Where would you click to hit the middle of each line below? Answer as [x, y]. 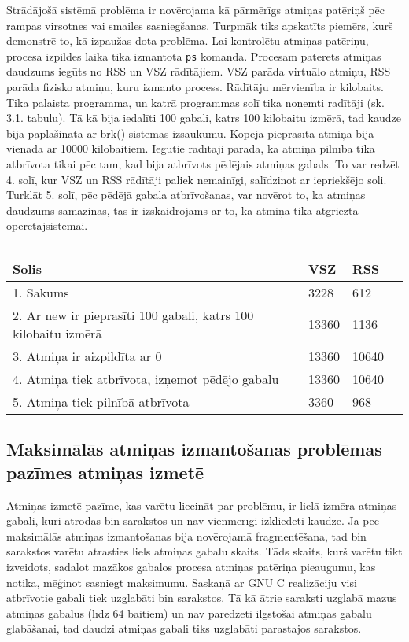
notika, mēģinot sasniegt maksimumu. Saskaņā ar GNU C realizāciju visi [182, 582]
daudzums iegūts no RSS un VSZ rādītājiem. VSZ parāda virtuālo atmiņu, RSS [199, 71]
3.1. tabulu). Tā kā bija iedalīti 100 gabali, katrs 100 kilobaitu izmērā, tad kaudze [204, 118]
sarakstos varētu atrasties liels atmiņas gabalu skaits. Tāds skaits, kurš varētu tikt [204, 551]
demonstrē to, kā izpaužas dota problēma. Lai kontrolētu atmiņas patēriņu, [188, 41]
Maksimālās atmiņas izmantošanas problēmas [194, 449]
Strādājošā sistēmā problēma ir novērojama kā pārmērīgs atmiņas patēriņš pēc [196, 9]
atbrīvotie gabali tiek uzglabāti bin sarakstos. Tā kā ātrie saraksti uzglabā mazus [202, 598]
